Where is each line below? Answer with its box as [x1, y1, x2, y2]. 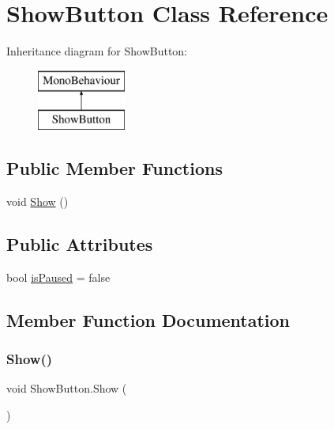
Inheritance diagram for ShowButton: [6, 43, 188, 59]
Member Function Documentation [6, 307, 291, 332]
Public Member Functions [6, 156, 223, 180]
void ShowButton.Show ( [6, 380, 127, 397]
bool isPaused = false [6, 268, 111, 285]
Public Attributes [6, 232, 153, 256]
